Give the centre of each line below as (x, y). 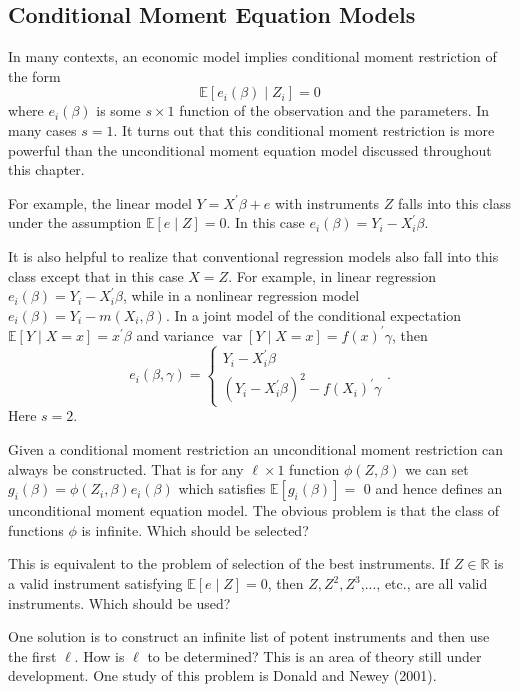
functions (36, 529)
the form (34, 75)
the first (32, 655)
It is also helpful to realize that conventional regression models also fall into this (253, 255)
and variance (175, 334)
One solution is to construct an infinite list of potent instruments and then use (249, 636)
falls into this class (454, 202)
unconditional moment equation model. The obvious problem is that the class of (254, 510)
